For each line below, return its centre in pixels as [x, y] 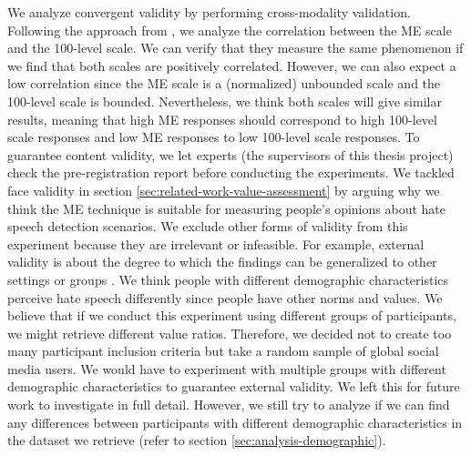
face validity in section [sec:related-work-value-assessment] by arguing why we [224, 190]
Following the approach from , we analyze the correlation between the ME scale [230, 30]
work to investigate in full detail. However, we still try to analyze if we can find [229, 405]
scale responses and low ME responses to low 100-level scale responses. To [214, 137]
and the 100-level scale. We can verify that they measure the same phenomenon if [235, 48]
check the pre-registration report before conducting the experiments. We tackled [231, 172]
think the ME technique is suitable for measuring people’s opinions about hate [226, 208]
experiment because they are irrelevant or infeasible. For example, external [216, 243]
